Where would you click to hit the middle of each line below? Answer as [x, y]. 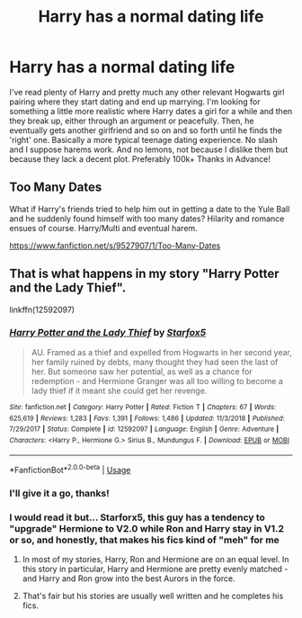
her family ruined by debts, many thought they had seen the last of [155, 362]
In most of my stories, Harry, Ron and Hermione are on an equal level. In [155, 560]
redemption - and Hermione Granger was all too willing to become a [157, 381]
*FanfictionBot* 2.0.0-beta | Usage [70, 470]
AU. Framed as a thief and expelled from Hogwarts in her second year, [161, 352]
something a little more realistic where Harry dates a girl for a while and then [151, 111]
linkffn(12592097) [42, 309]
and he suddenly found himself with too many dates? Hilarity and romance [147, 219]
